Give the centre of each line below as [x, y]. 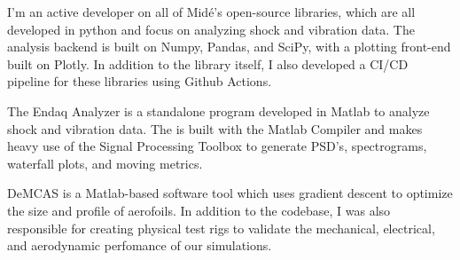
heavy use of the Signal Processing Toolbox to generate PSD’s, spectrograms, [217, 146]
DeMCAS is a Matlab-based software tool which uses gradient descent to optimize [230, 193]
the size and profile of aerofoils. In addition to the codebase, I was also [199, 210]
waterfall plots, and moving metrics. [105, 163]
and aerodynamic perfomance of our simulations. [140, 245]
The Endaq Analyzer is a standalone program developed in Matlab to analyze [218, 110]
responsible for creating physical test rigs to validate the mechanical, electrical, [221, 228]
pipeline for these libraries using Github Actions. [140, 81]
